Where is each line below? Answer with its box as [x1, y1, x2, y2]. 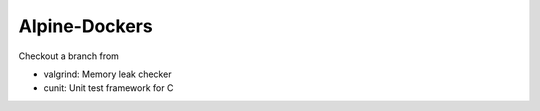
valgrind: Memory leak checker [43, 68, 172, 80]
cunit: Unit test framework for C [43, 82, 174, 94]
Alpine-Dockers [18, 15, 154, 37]
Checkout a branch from [18, 50, 120, 62]
